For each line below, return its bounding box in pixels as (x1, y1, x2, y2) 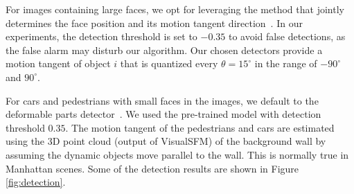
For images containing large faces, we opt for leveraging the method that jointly (6, 2, 344, 16)
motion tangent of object (6, 56, 111, 71)
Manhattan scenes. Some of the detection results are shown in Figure (6, 161, 299, 175)
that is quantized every (120, 56, 218, 71)
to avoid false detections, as (229, 29, 346, 44)
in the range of (254, 56, 317, 71)
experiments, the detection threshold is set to (6, 29, 197, 44)
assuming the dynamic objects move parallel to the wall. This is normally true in (6, 147, 349, 161)
